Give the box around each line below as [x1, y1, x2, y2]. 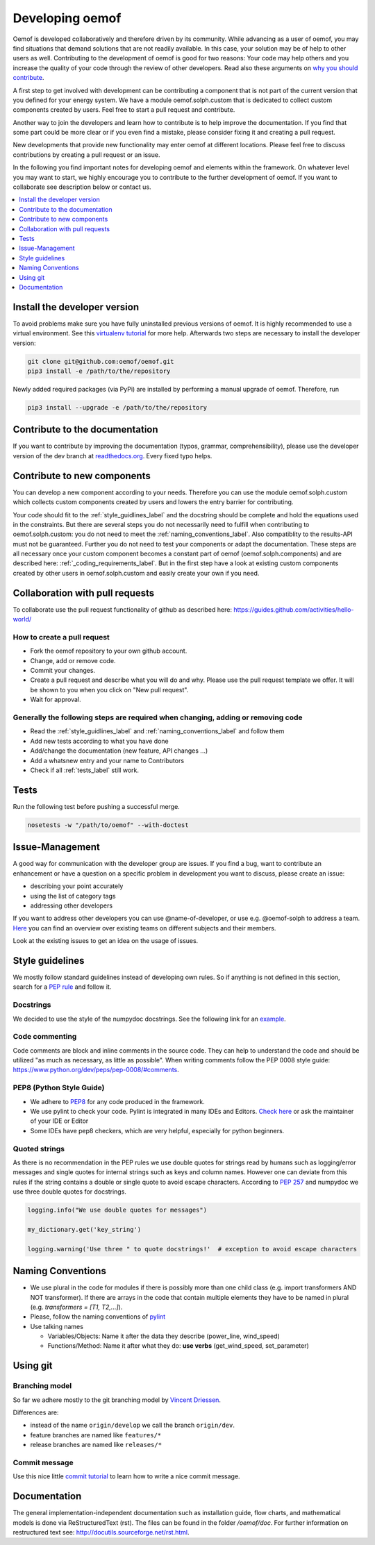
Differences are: [12, 1408, 59, 1417]
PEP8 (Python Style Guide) [12, 1083, 105, 1093]
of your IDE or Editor [30, 1117, 89, 1125]
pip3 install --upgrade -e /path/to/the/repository [27, 403, 208, 411]
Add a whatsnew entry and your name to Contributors [30, 756, 184, 765]
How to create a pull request [12, 632, 110, 642]
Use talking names [30, 1322, 83, 1330]
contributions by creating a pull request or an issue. [12, 150, 160, 159]
